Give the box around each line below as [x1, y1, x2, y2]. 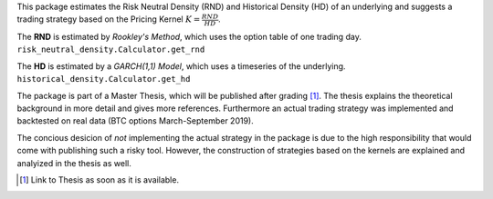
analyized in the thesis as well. [16, 157, 131, 168]
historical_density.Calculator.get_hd [16, 74, 191, 85]
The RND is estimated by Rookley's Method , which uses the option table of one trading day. [16, 32, 362, 43]
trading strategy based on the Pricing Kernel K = [16, 14, 201, 25]
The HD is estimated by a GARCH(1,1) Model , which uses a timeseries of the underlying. [16, 60, 346, 72]
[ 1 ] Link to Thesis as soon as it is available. [19, 174, 180, 185]
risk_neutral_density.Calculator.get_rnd [16, 45, 205, 55]
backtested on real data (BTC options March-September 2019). [16, 115, 255, 126]
